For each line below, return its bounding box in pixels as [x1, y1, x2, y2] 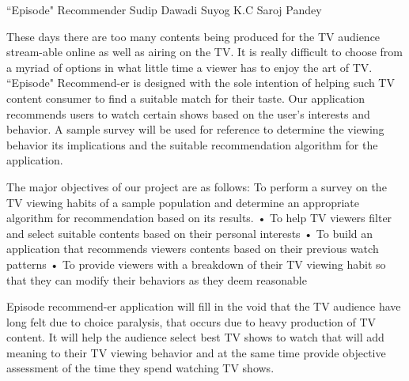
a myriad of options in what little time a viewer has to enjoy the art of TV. [6, 58, 373, 75]
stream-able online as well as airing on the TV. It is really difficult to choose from [6, 43, 403, 60]
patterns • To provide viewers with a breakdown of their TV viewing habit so [6, 255, 386, 272]
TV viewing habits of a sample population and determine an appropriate [6, 194, 359, 210]
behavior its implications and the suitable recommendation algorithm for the [6, 136, 378, 153]
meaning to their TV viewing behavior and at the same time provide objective [6, 344, 386, 360]
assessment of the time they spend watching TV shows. [6, 360, 275, 376]
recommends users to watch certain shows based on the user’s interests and [6, 105, 370, 122]
